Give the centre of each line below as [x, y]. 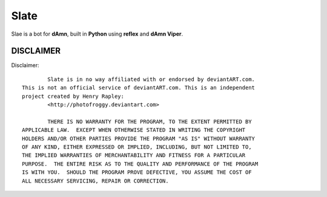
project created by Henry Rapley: [73, 96]
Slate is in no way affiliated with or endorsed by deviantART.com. [151, 79]
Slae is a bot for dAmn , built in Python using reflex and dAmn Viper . [97, 34]
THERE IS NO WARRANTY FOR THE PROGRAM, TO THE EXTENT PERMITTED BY [150, 121]
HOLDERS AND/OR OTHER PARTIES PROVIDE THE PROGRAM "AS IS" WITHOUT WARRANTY [139, 138]
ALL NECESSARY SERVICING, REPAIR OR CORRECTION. [95, 181]
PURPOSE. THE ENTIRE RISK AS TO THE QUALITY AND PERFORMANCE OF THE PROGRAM [140, 164]
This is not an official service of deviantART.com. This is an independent [139, 88]
